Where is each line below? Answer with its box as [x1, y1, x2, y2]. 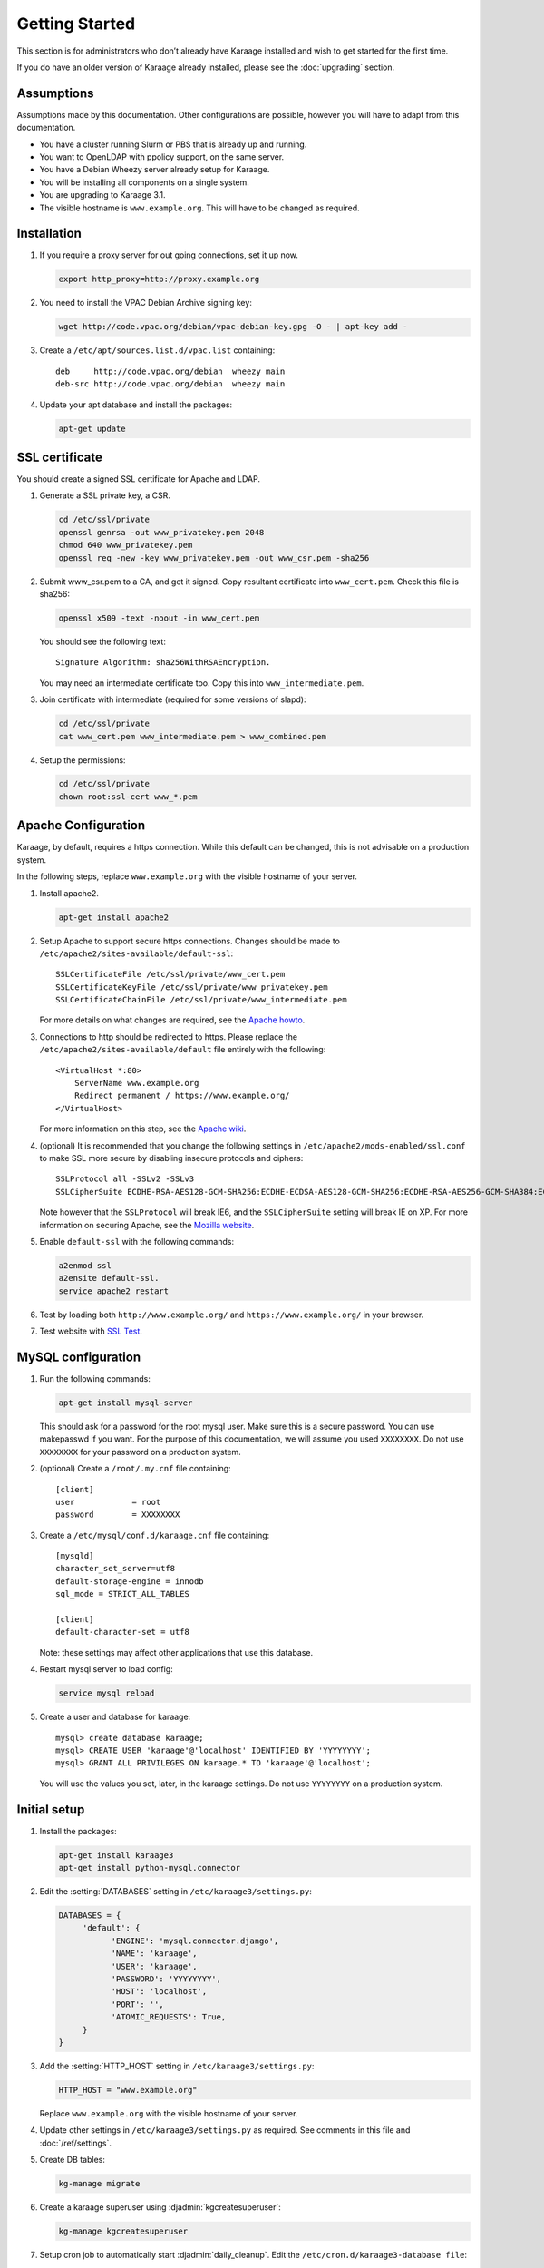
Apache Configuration [16, 817, 146, 834]
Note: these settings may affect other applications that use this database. [39, 1647, 314, 1657]
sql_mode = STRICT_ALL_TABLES [55, 1589, 190, 1599]
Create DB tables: [39, 2155, 106, 2165]
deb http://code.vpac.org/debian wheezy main [55, 366, 286, 376]
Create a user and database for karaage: [39, 1711, 191, 1723]
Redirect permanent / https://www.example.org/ [73, 1090, 290, 1101]
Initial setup [16, 1802, 85, 1817]
